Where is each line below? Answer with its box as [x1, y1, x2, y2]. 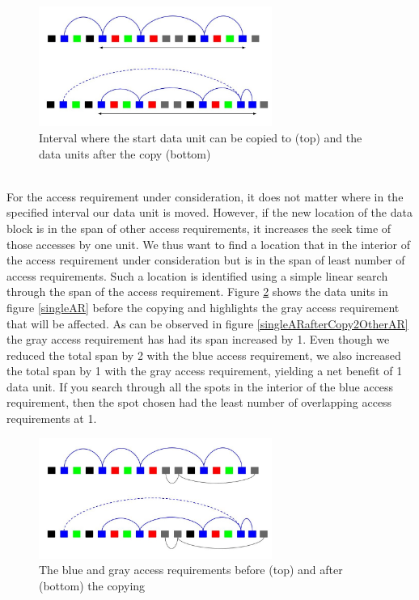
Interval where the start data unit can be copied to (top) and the [39, 129, 362, 146]
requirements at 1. [6, 410, 97, 427]
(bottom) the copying [39, 577, 146, 594]
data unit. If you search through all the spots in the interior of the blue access [6, 378, 394, 395]
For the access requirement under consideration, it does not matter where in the [6, 188, 404, 205]
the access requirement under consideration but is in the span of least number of [6, 251, 405, 268]
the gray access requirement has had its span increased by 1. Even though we [6, 331, 390, 348]
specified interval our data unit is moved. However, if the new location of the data [6, 204, 413, 221]
